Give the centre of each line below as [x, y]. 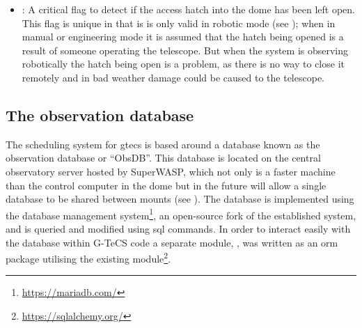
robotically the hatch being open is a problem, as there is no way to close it [183, 64]
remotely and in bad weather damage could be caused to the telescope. [173, 77]
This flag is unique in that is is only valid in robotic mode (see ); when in [179, 23]
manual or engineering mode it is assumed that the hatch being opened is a [183, 37]
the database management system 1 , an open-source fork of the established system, [181, 214]
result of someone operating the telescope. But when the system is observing [185, 50]
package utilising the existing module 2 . [88, 257]
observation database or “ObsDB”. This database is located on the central [163, 158]
